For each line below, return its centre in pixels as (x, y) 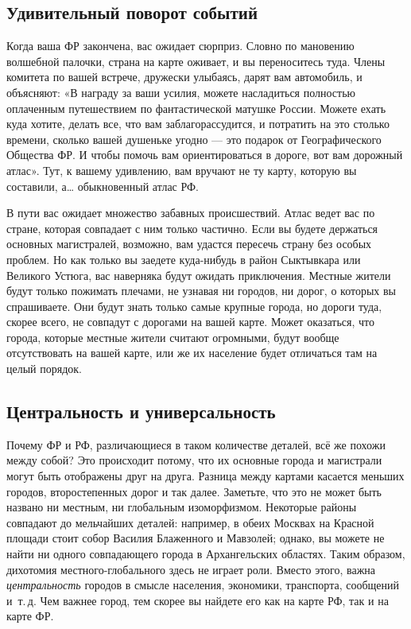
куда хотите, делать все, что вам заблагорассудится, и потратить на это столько (198, 124)
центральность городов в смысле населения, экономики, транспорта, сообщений (203, 585)
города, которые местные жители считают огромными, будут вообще (173, 337)
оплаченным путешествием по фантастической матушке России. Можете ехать (196, 108)
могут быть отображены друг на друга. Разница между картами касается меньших (205, 476)
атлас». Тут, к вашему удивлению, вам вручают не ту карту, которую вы (182, 170)
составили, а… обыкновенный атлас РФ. (103, 186)
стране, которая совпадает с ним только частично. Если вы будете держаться (192, 228)
